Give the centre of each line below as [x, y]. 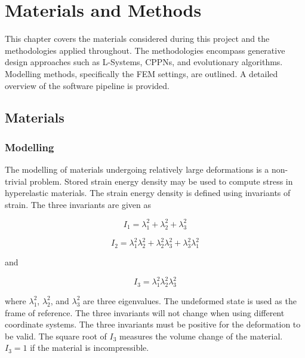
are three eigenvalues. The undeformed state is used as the [190, 300]
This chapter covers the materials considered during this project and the [137, 39]
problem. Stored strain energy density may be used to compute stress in [161, 181]
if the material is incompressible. [90, 348]
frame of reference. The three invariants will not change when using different [145, 312]
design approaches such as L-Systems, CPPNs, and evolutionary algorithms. [144, 62]
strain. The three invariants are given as [78, 204]
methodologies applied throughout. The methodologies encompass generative [145, 50]
